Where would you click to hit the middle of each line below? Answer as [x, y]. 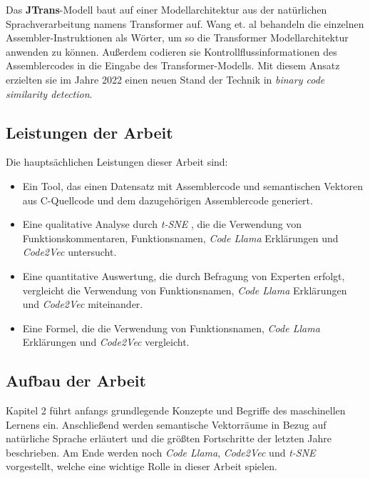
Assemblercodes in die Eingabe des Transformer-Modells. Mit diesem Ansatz [173, 65]
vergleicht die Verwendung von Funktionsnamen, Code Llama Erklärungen [185, 290]
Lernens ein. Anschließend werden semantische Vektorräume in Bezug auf [166, 424]
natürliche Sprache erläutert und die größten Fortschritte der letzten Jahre [169, 438]
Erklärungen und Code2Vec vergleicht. [106, 342]
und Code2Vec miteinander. [83, 304]
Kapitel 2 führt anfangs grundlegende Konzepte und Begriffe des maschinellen [176, 410]
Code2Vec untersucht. [70, 252]
